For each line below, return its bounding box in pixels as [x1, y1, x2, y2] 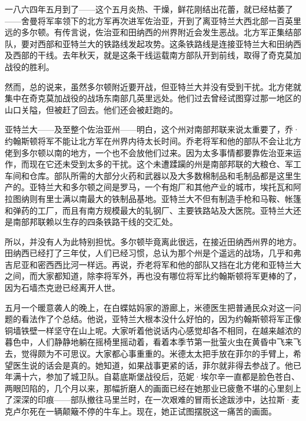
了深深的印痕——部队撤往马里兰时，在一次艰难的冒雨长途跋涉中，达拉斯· [5, 393, 291, 406]
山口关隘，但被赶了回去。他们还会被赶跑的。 [5, 103, 178, 115]
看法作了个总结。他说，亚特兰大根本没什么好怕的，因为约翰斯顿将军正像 [21, 313, 301, 325]
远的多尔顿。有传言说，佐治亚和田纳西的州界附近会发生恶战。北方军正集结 [5, 26, 293, 38]
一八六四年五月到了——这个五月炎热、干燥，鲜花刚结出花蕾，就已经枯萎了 [5, 3, 293, 15]
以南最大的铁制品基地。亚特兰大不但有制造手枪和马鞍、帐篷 [70, 192, 301, 204]
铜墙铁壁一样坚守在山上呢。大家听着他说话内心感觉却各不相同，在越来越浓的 [5, 324, 301, 336]
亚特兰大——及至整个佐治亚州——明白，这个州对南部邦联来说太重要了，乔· [5, 123, 300, 135]
